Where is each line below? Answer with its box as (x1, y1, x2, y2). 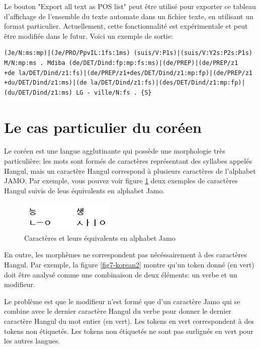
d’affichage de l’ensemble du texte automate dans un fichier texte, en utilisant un (4, 11, 253, 21)
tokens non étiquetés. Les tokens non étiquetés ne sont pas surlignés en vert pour (4, 325, 253, 336)
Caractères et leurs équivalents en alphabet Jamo (24, 232, 176, 243)
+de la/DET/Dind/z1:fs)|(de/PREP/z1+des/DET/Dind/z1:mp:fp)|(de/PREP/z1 (4, 69, 252, 77)
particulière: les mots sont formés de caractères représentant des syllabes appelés (4, 156, 252, 166)
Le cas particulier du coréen (4, 116, 202, 137)
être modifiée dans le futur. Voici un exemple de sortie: (4, 30, 173, 41)
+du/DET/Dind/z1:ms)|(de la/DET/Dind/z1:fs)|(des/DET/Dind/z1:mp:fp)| (4, 79, 245, 87)
